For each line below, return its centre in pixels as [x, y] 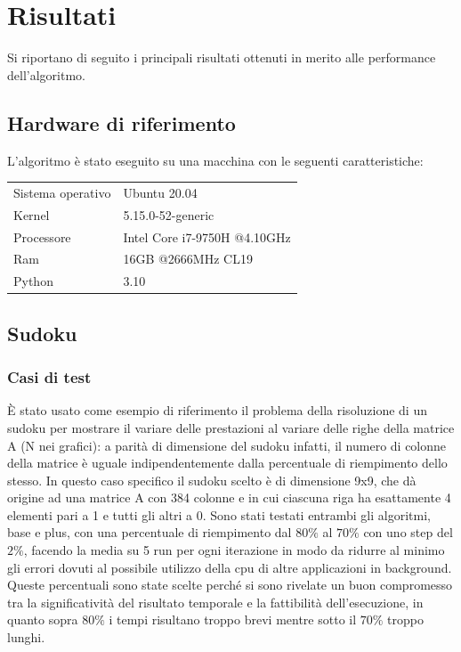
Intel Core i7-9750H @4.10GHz [207, 236]
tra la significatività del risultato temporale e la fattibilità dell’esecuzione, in [215, 602]
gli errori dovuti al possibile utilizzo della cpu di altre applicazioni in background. [230, 567]
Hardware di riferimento [121, 122]
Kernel [32, 214]
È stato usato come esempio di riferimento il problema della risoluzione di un [217, 410]
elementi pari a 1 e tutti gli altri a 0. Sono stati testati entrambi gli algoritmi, [219, 514]
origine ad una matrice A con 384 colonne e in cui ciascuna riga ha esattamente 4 [229, 497]
